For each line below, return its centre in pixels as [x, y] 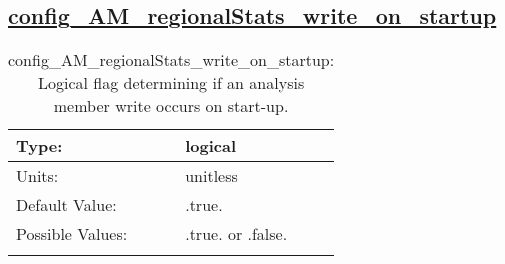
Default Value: [66, 205]
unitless [211, 176]
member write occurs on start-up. [171, 106]
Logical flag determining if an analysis [171, 83]
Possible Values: [72, 234]
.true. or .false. [236, 234]
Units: [37, 176]
